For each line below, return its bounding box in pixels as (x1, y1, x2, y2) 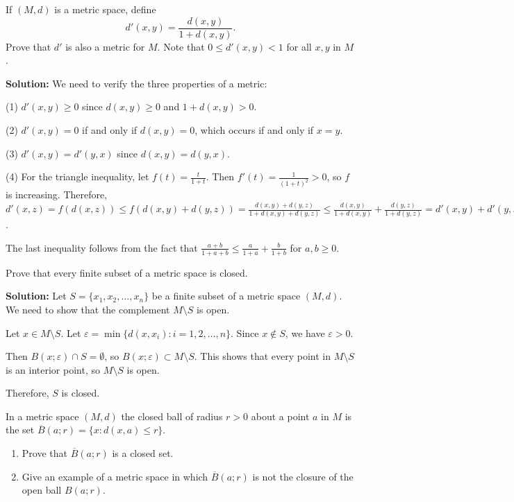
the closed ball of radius (121, 408, 223, 423)
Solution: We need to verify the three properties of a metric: (6, 76, 267, 90)
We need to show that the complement (6, 302, 170, 316)
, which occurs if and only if (194, 123, 314, 137)
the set (6, 422, 35, 437)
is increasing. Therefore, (6, 187, 108, 202)
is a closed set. (112, 446, 174, 460)
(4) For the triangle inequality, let (6, 169, 149, 184)
